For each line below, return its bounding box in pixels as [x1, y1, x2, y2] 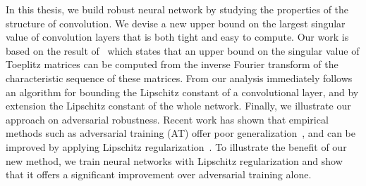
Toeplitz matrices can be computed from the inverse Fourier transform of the [6, 57, 338, 72]
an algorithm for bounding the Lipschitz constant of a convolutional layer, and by [6, 84, 359, 99]
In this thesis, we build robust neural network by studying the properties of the [6, 2, 349, 16]
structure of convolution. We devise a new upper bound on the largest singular [6, 15, 346, 30]
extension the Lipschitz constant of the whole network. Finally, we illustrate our [6, 98, 351, 113]
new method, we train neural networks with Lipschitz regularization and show [6, 153, 343, 168]
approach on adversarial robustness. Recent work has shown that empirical [6, 112, 329, 126]
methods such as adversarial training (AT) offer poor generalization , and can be [6, 126, 356, 140]
